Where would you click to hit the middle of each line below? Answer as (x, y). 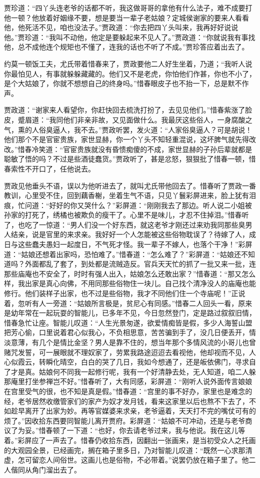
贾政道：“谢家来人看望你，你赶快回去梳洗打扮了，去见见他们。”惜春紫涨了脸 (128, 110)
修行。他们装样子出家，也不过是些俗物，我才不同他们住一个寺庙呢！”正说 (125, 293)
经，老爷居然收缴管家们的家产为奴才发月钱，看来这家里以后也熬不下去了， (126, 401)
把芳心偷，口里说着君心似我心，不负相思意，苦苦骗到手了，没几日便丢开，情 (130, 332)
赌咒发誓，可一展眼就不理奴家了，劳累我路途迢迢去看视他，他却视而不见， (126, 352)
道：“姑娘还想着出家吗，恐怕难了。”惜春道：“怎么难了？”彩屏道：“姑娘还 (123, 254)
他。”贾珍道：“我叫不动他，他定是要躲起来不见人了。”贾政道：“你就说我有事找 (130, 37)
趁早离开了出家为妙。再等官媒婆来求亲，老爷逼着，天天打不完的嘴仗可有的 (133, 411)
